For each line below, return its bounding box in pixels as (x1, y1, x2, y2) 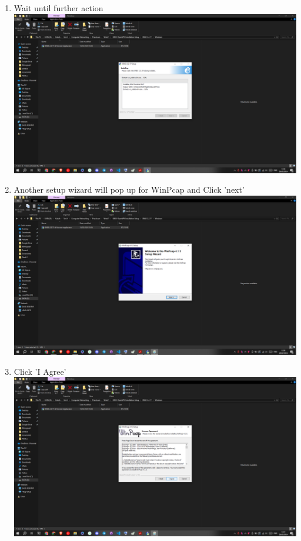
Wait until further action (14, 2, 103, 14)
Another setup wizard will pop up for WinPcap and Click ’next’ (14, 183, 245, 196)
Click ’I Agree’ (14, 365, 66, 377)
